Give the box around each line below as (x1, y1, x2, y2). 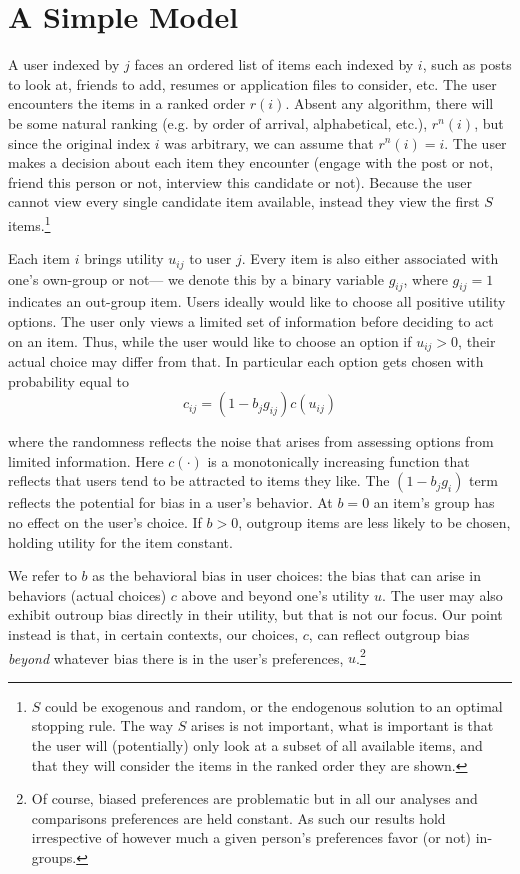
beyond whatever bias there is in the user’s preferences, (8, 647, 344, 668)
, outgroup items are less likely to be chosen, (238, 511, 511, 532)
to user (189, 248, 232, 269)
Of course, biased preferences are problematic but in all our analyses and (31, 788, 478, 809)
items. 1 (8, 211, 51, 235)
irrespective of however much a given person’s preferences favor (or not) (31, 827, 472, 848)
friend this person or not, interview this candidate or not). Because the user (8, 171, 472, 192)
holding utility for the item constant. (8, 531, 233, 552)
